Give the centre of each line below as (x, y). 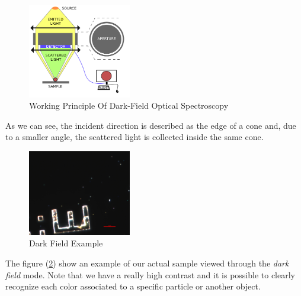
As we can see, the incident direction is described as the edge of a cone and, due (151, 125)
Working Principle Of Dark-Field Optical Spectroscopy (129, 105)
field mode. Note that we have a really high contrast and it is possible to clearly (150, 274)
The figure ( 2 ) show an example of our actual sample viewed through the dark (147, 263)
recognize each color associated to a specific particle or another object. (133, 286)
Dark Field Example (66, 243)
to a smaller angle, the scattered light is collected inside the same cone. (135, 137)
